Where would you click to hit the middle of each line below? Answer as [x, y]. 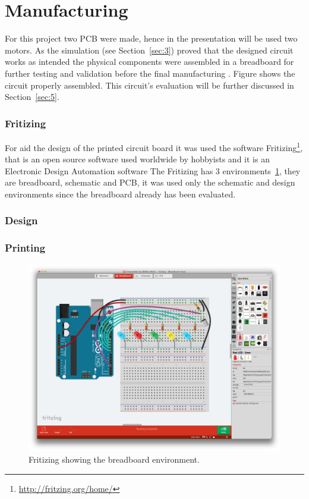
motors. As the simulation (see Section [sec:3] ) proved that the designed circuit [149, 50]
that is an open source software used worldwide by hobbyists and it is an [137, 159]
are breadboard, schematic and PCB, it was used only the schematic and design [150, 182]
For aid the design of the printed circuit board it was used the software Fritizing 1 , [154, 146]
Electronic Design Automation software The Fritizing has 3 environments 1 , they [153, 170]
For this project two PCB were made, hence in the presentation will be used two [151, 38]
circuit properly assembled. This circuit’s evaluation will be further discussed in [149, 85]
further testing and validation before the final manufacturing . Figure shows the [150, 73]
